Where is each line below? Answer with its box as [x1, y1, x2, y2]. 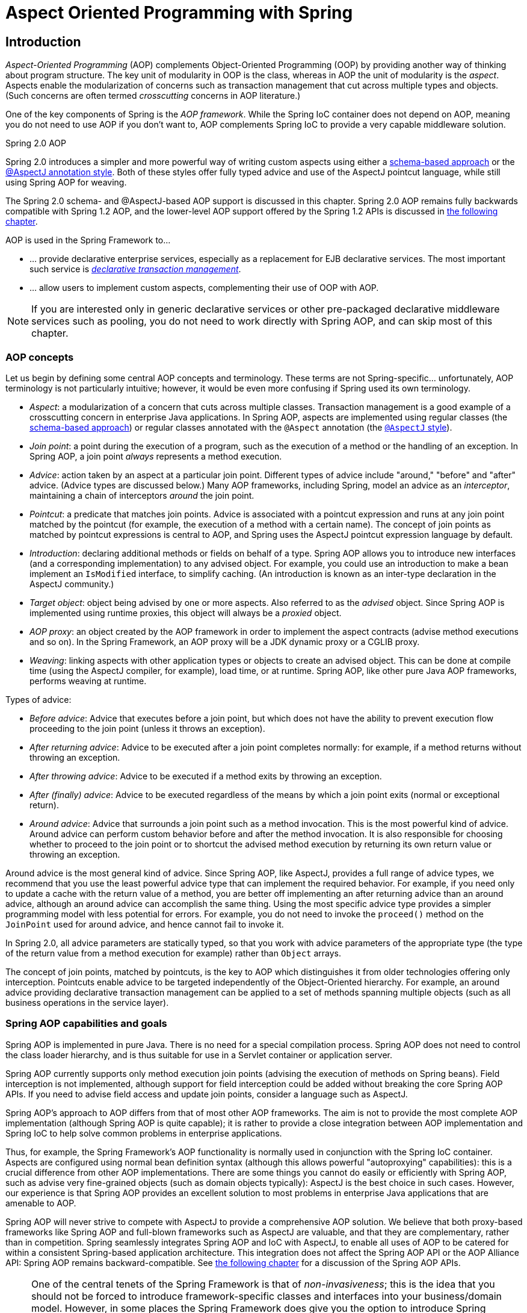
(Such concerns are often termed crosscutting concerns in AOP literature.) [5, 90, 301, 101]
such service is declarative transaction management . [29, 264, 241, 275]
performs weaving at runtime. [29, 675, 147, 686]
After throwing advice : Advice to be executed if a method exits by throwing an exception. [29, 770, 382, 781]
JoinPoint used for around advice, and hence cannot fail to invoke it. [5, 918, 284, 929]
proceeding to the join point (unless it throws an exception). [29, 723, 265, 734]
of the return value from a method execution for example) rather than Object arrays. [5, 947, 342, 958]
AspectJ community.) [29, 578, 114, 589]
